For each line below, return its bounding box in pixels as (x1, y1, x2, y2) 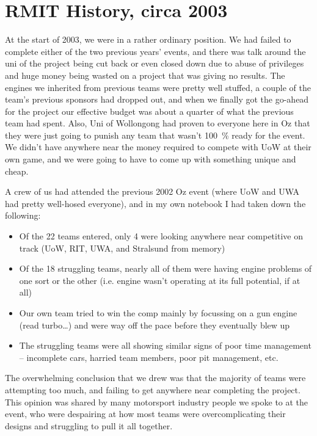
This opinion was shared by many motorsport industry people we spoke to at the (5, 395, 308, 408)
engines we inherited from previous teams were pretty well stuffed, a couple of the (5, 81, 311, 93)
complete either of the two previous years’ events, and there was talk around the (5, 45, 306, 57)
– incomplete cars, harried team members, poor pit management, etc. (19, 351, 279, 363)
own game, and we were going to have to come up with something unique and (5, 153, 296, 165)
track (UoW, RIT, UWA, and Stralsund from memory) (19, 241, 225, 254)
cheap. (5, 164, 29, 177)
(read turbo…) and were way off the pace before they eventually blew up (19, 318, 290, 331)
